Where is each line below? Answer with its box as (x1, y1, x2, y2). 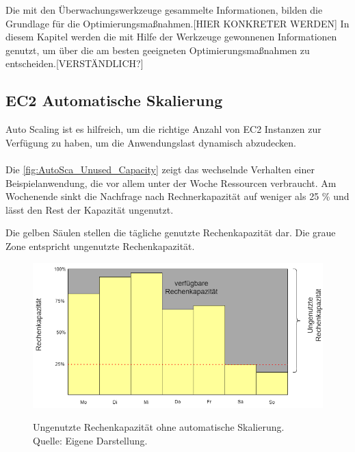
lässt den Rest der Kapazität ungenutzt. (5, 202, 174, 216)
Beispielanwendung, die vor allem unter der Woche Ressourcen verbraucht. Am (5, 175, 337, 190)
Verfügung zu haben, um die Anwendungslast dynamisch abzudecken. (5, 135, 296, 149)
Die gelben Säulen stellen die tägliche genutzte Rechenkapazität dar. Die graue (5, 225, 336, 240)
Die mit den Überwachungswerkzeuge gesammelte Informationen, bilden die (5, 3, 323, 16)
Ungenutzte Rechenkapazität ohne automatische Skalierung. (33, 420, 285, 434)
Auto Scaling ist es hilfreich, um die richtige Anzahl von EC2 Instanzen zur (5, 122, 321, 136)
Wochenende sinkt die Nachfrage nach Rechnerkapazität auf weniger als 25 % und (5, 189, 350, 203)
